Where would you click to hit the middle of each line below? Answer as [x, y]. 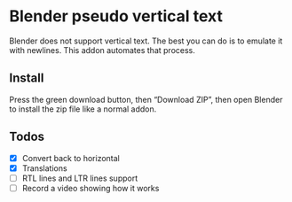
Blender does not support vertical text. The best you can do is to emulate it [146, 41]
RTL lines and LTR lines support [80, 178]
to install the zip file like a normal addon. [83, 109]
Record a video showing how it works [91, 188]
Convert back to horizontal [71, 158]
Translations [45, 168]
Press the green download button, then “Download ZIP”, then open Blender [146, 99]
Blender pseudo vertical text [116, 16]
